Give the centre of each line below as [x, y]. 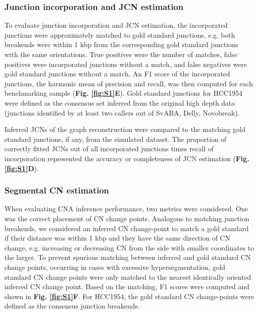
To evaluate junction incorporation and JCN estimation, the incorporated [116, 25]
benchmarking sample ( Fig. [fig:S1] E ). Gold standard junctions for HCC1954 [124, 93]
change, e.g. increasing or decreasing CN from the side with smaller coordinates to [129, 247]
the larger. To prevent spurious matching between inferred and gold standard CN [128, 257]
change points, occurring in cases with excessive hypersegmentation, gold [115, 267]
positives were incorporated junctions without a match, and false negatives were [126, 64]
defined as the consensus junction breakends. [72, 306]
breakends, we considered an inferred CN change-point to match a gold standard [127, 228]
